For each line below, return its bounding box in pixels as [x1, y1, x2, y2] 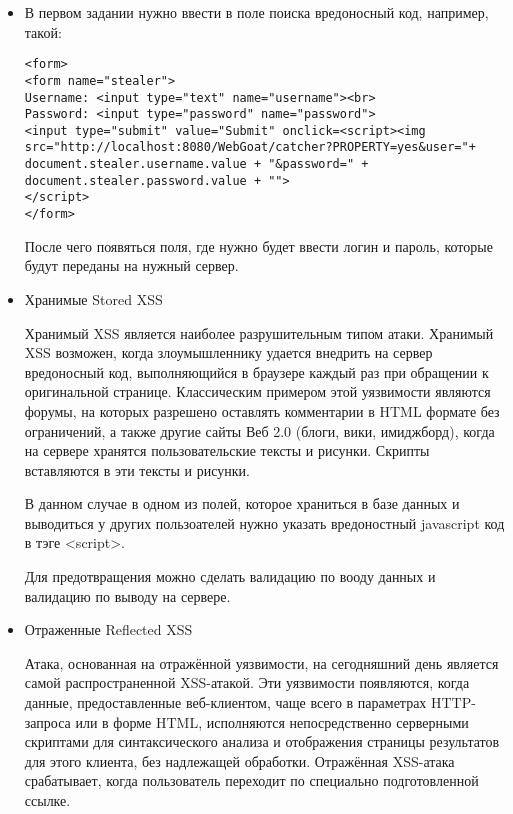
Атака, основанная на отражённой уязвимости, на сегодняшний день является [24, 652, 499, 673]
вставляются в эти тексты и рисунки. [24, 459, 250, 480]
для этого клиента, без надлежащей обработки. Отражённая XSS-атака [24, 750, 455, 771]
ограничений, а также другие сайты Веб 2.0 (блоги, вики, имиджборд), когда [24, 420, 495, 441]
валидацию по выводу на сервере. [24, 585, 231, 606]
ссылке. [24, 790, 71, 810]
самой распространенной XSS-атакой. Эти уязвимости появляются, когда [24, 672, 470, 693]
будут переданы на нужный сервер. [24, 255, 239, 276]
